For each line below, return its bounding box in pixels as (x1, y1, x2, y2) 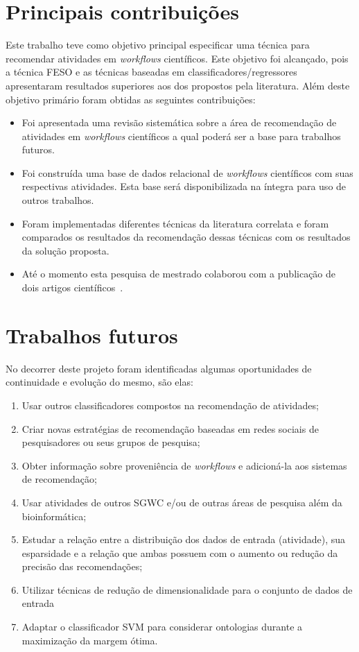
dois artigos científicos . (21, 280, 123, 295)
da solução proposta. (21, 243, 110, 257)
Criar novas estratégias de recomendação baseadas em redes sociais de (21, 421, 319, 436)
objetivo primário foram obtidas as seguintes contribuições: (6, 92, 256, 106)
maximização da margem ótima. (21, 633, 158, 647)
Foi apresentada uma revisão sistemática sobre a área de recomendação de (21, 115, 337, 130)
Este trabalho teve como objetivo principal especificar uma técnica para (6, 37, 310, 52)
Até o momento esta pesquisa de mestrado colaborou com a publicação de (21, 266, 336, 281)
